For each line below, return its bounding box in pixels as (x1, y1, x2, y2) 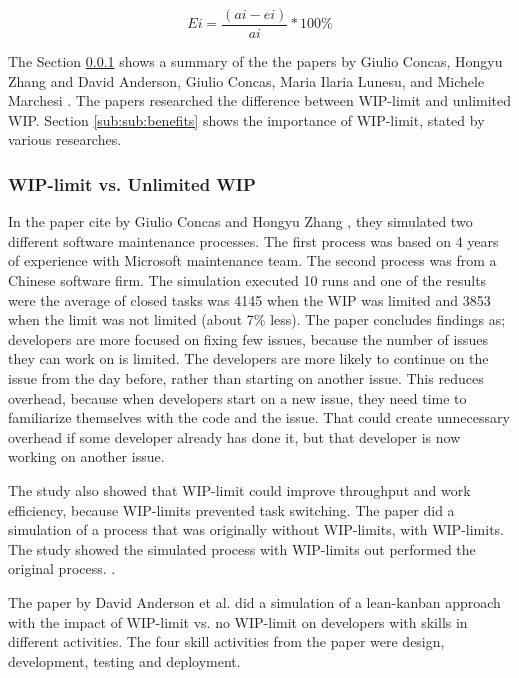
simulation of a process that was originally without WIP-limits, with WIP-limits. (8, 519, 505, 540)
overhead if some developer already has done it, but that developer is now (8, 426, 461, 447)
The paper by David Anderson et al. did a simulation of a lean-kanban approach (8, 591, 501, 612)
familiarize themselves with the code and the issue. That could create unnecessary (8, 407, 510, 428)
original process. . (8, 558, 116, 579)
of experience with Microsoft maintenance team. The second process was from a (8, 250, 497, 271)
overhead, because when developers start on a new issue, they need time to (8, 387, 467, 408)
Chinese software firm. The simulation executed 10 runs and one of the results (8, 270, 487, 291)
